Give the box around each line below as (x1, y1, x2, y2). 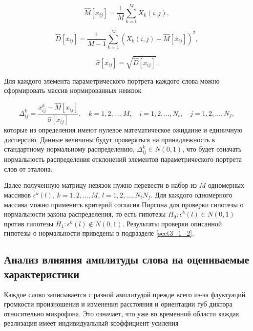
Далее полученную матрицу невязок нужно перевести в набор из (4, 180, 197, 190)
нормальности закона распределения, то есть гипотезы (4, 209, 166, 219)
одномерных (208, 180, 244, 190)
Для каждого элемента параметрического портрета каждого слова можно (4, 75, 220, 86)
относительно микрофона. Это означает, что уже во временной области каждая (4, 308, 239, 318)
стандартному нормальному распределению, (4, 144, 135, 154)
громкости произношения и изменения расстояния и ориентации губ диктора (4, 299, 232, 309)
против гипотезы (4, 218, 54, 228)
